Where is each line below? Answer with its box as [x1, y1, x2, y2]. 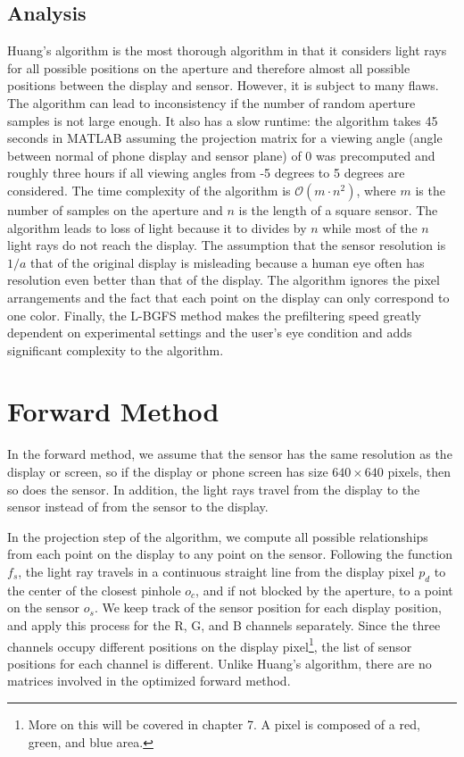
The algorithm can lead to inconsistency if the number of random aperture [7, 93, 416, 112]
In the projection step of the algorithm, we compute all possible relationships [7, 527, 428, 545]
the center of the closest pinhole [7, 580, 181, 599]
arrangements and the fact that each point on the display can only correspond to [7, 287, 450, 306]
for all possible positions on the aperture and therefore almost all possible [7, 58, 410, 77]
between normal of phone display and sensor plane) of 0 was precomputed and [7, 146, 435, 164]
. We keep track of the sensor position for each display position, [94, 598, 442, 617]
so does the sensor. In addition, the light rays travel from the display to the [7, 479, 420, 498]
